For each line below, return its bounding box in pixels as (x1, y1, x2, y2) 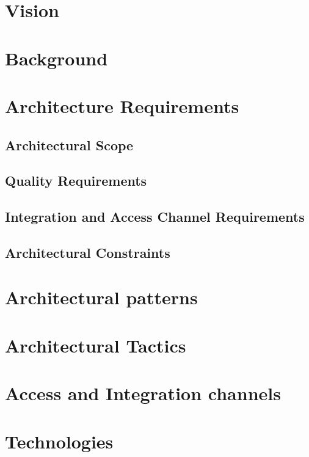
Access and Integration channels (5, 381, 281, 406)
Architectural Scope (5, 135, 134, 154)
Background (5, 45, 108, 70)
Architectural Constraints (5, 243, 170, 261)
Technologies (5, 428, 114, 453)
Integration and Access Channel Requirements (5, 207, 305, 226)
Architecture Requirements (5, 93, 239, 118)
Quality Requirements (5, 171, 147, 190)
